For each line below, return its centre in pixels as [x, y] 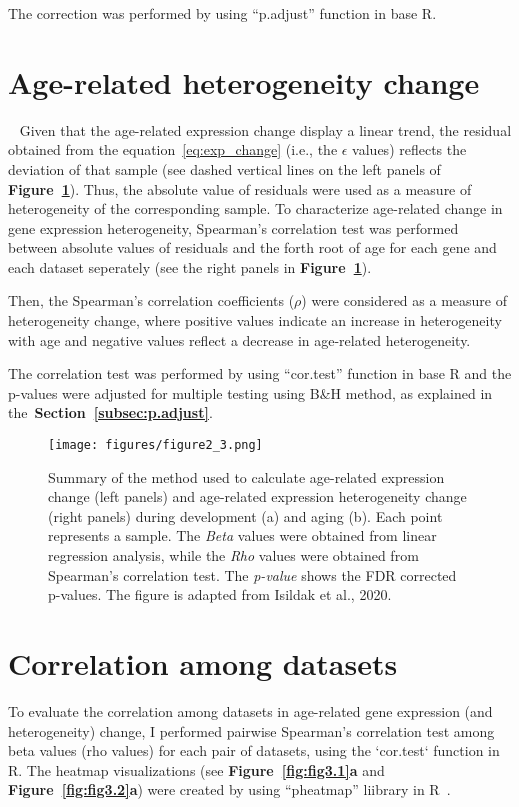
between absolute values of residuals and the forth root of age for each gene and [252, 247]
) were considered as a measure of [404, 300]
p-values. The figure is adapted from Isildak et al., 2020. [220, 594]
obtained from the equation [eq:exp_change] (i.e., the [173, 149]
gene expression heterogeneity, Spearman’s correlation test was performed [233, 227]
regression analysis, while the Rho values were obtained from [233, 555]
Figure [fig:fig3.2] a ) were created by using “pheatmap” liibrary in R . [229, 789]
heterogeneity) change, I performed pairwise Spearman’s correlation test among [251, 730]
